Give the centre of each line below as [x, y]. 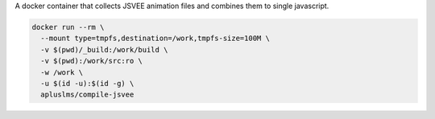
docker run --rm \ [68, 27]
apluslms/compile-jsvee [87, 95]
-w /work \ [62, 72]
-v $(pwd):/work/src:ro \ [91, 61]
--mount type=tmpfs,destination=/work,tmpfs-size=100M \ [155, 39]
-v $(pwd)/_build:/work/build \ [104, 49]
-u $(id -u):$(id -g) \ [87, 83]
